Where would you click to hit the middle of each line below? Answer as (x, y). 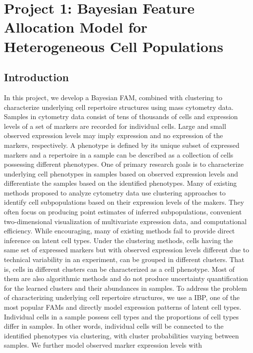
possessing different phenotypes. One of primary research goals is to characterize (124, 164)
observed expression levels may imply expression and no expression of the (114, 135)
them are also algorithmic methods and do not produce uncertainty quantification (126, 278)
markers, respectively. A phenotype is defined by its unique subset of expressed (122, 145)
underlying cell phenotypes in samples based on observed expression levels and (121, 173)
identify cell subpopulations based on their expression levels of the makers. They (124, 202)
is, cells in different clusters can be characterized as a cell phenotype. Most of (119, 269)
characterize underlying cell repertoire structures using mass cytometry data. (119, 107)
